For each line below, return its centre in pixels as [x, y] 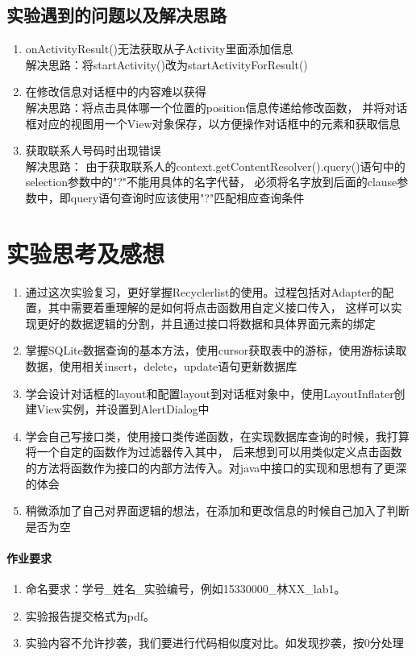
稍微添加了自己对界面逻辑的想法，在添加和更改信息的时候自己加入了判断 [217, 511]
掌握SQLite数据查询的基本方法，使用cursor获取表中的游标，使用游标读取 [216, 350]
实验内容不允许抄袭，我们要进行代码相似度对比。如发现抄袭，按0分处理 [214, 643]
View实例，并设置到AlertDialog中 [123, 409]
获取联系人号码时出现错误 [93, 150]
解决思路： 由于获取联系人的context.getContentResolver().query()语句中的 [215, 166]
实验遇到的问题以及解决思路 [116, 15]
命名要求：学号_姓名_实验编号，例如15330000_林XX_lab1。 [185, 589]
